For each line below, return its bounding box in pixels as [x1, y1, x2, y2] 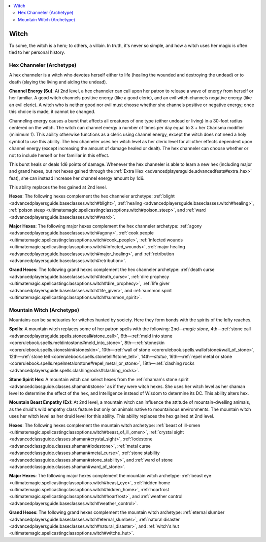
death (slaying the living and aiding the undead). [9, 79, 107, 85]
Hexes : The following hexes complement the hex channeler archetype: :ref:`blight [9, 193, 175, 199]
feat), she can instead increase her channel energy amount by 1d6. [9, 175, 145, 181]
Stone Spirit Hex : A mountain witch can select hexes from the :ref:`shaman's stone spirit [9, 377, 189, 383]
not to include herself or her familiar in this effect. [9, 152, 109, 158]
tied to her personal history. [9, 49, 65, 55]
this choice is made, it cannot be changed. [9, 109, 96, 115]
